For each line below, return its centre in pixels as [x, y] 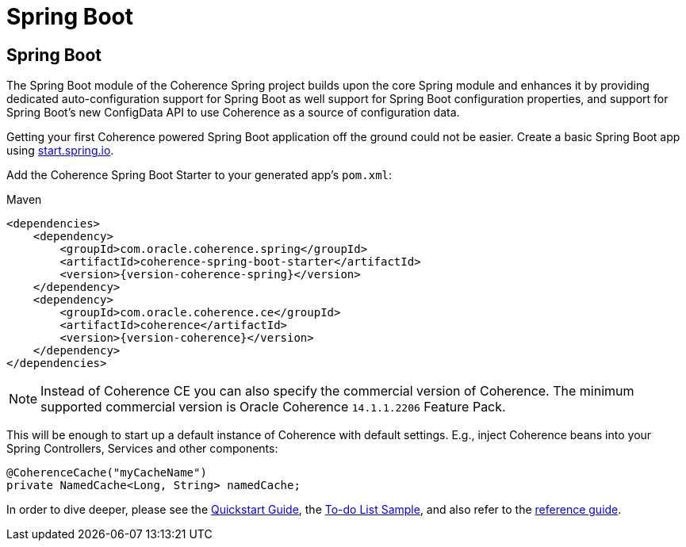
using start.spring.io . [60, 151]
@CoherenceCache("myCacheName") [107, 473]
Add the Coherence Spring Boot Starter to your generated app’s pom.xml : [199, 175]
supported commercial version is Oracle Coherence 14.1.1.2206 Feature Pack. [273, 407]
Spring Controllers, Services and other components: [142, 449]
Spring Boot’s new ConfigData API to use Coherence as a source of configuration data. [233, 113]
